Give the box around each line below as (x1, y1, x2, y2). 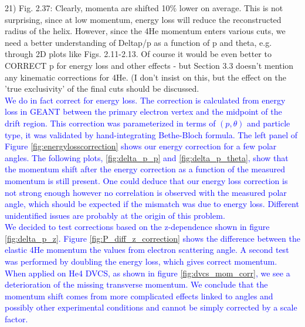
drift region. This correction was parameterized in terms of (5, 116, 216, 129)
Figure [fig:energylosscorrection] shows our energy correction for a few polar (5, 140, 277, 152)
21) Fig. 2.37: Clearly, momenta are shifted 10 (5, 2, 170, 14)
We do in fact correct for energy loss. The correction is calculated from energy (5, 94, 286, 106)
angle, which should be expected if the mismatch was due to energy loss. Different (5, 198, 299, 210)
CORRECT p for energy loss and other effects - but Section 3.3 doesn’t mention (5, 59, 294, 71)
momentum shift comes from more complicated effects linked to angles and (5, 289, 273, 302)
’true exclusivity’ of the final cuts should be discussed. (5, 82, 199, 95)
